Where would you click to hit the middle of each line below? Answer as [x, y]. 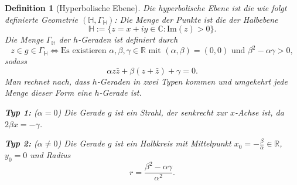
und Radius [50, 155]
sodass [16, 61]
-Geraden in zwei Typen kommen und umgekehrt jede [192, 81]
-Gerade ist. [120, 92]
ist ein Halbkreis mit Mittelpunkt [173, 143]
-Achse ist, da [260, 112]
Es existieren [83, 51]
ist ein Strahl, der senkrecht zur [171, 112]
